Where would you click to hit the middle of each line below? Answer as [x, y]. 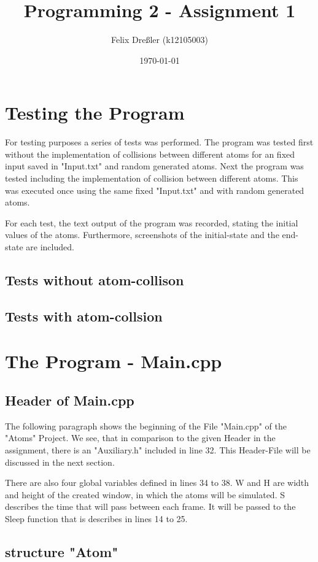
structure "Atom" [62, 551]
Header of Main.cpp [70, 400]
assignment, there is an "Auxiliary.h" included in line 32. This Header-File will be [158, 449]
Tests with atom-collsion [84, 316]
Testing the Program [95, 113]
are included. [50, 247]
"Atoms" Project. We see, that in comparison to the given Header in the [140, 438]
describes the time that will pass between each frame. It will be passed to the [150, 506]
